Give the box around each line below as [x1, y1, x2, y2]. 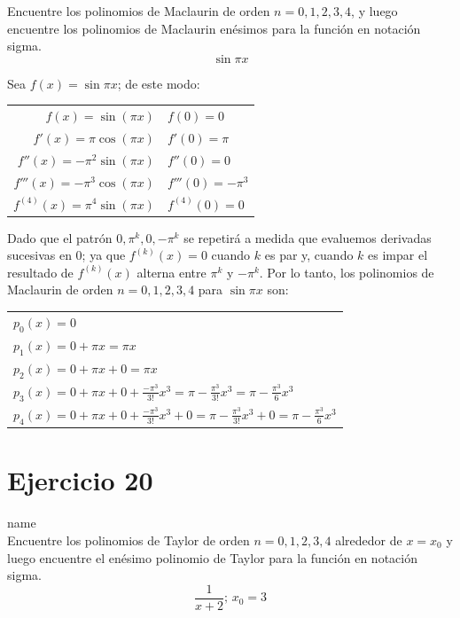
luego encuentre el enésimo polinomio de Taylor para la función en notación [7, 548, 417, 567]
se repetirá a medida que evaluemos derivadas [183, 228, 432, 246]
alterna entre [136, 262, 207, 281]
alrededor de [335, 530, 402, 549]
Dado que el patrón [7, 228, 113, 246]
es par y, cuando [264, 246, 354, 264]
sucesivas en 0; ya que [7, 246, 126, 264]
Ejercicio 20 [7, 462, 153, 498]
